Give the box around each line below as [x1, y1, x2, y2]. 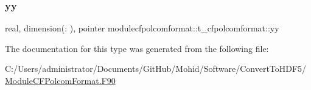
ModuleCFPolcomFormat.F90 [5, 74, 116, 86]
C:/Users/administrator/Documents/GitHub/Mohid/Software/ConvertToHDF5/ [5, 62, 307, 75]
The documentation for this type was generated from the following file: [5, 42, 269, 54]
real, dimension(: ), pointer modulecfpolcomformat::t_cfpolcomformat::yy [5, 22, 279, 34]
